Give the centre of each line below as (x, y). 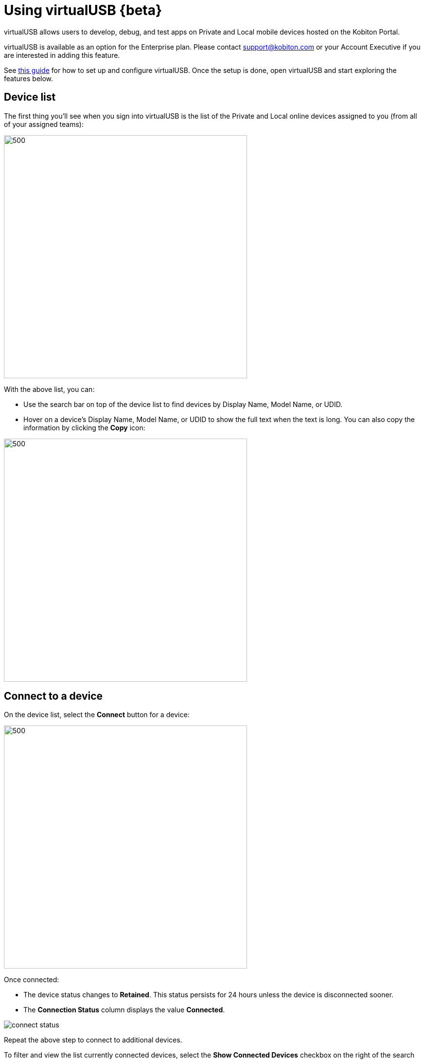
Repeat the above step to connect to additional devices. (93, 1040)
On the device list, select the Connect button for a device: (97, 715)
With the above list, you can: (49, 389)
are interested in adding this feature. (62, 55)
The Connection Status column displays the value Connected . (124, 1010)
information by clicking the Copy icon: (84, 427)
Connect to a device (53, 696)
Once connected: (32, 980)
